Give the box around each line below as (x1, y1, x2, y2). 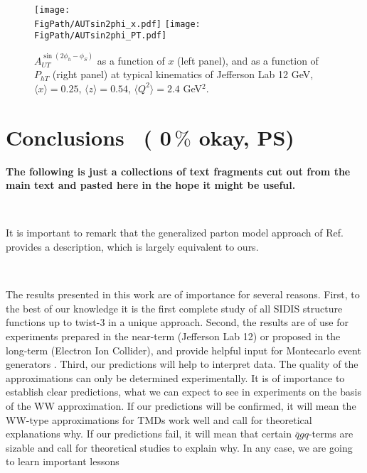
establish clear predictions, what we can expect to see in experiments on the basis (6, 384, 361, 399)
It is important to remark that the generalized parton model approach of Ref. (6, 225, 344, 240)
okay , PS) (198, 122, 294, 151)
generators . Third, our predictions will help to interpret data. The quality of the (6, 357, 358, 371)
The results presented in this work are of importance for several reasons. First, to (6, 287, 360, 302)
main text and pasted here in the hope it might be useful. (6, 178, 296, 192)
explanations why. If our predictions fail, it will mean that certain (6, 426, 292, 441)
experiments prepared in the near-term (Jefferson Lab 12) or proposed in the (6, 329, 341, 344)
